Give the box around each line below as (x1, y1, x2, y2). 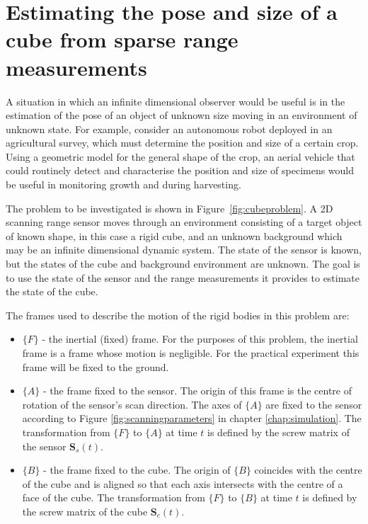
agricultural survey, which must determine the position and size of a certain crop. (6, 135, 359, 150)
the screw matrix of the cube (22, 503, 148, 518)
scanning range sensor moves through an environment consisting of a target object (6, 215, 362, 229)
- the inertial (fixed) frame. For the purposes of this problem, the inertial (42, 331, 358, 346)
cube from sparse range (6, 25, 238, 54)
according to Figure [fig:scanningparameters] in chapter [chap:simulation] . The (22, 411, 362, 426)
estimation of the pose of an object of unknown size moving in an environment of (6, 108, 357, 123)
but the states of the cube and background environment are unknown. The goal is (6, 256, 360, 271)
